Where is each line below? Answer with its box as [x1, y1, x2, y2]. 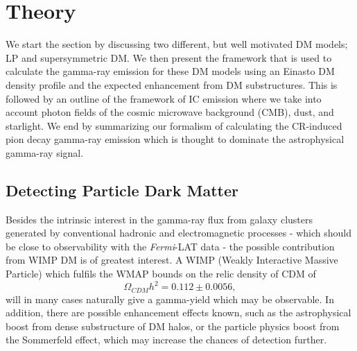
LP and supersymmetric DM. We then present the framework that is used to [6, 50, 332, 65]
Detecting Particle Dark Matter [6, 179, 239, 200]
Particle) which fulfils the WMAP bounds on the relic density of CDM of [6, 266, 316, 281]
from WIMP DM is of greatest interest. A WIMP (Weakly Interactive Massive [6, 252, 338, 267]
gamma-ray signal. [6, 145, 84, 160]
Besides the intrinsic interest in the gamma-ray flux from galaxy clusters [6, 212, 313, 226]
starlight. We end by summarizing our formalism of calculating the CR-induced [6, 118, 342, 132]
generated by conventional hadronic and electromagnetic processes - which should [6, 225, 351, 240]
